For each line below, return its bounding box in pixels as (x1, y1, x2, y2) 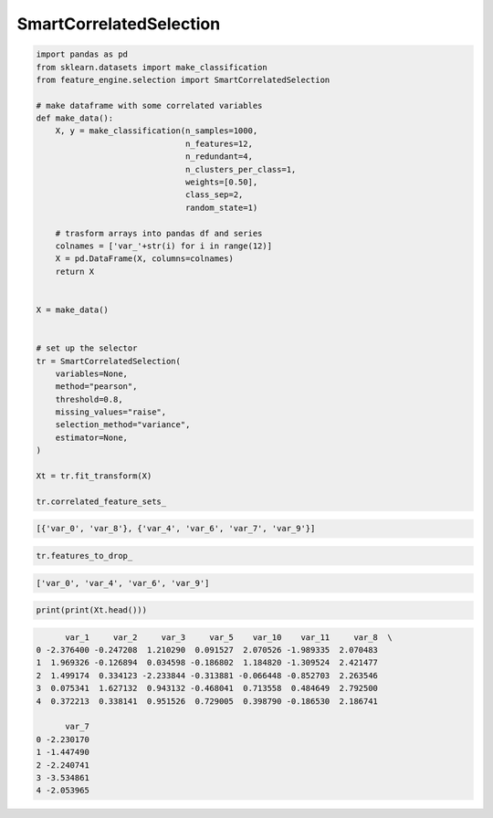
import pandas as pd (36, 49, 128, 59)
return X (55, 266, 95, 277)
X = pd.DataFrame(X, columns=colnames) (55, 254, 235, 264)
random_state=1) (184, 202, 258, 213)
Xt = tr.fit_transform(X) (36, 471, 152, 481)
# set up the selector (36, 343, 138, 353)
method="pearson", (55, 382, 138, 392)
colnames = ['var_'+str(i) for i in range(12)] (55, 241, 273, 251)
